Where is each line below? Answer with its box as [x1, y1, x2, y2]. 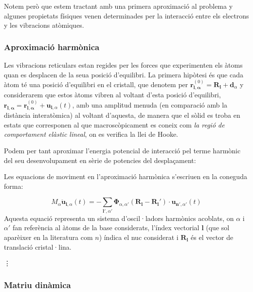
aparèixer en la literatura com [4, 232, 93, 242]
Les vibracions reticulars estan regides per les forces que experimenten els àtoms [4, 60, 243, 70]
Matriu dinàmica [4, 278, 71, 291]
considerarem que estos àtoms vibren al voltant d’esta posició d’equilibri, [4, 90, 221, 100]
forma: [4, 181, 23, 191]
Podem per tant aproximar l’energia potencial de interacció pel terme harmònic [4, 146, 241, 156]
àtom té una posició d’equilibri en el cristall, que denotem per [4, 79, 188, 89]
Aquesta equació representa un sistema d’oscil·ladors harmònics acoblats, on [4, 213, 234, 223]
